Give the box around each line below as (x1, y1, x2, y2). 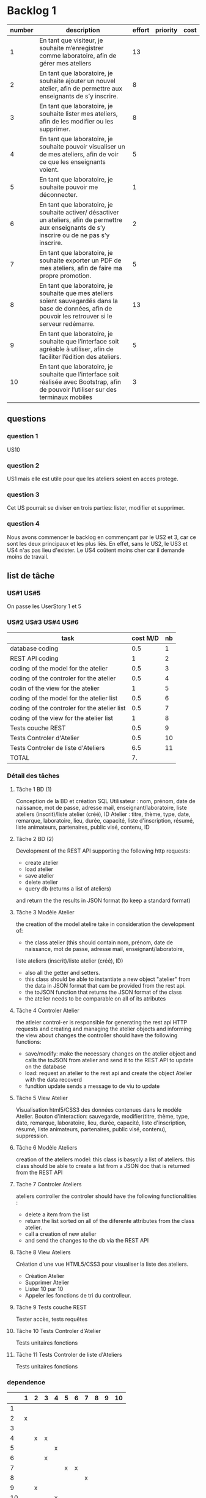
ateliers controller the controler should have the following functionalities (15, 1192, 197, 1200)
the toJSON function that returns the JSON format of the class (24, 988, 182, 996)
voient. (39, 165, 59, 174)
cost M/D (131, 634, 160, 642)
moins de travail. (7, 553, 49, 560)
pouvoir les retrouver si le (39, 312, 112, 320)
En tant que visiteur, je (39, 36, 103, 45)
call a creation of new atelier (24, 1230, 97, 1238)
